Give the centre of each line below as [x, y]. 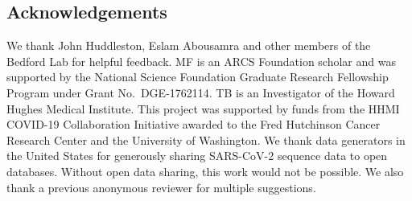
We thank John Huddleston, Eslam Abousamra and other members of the [189, 45]
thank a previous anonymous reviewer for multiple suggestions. [161, 187]
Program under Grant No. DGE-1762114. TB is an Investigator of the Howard [201, 92]
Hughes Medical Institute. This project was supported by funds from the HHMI [203, 108]
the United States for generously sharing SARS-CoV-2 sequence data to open [197, 156]
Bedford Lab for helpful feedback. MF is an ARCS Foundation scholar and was [201, 61]
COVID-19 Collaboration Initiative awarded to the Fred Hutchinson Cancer [194, 124]
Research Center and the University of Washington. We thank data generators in [206, 139]
